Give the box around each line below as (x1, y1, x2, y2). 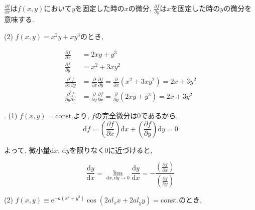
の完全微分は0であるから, (95, 110, 178, 121)
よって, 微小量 (4, 144, 50, 155)
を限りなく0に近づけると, (69, 144, 153, 155)
